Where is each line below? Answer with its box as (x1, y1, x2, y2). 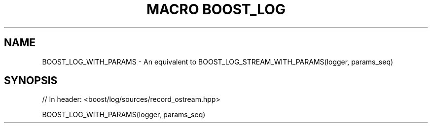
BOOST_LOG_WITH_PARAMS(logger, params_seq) (42, 110, 206, 119)
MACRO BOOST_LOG (146, 1, 286, 18)
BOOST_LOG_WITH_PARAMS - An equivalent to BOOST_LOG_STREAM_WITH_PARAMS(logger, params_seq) (42, 57, 394, 66)
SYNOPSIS (4, 74, 58, 87)
